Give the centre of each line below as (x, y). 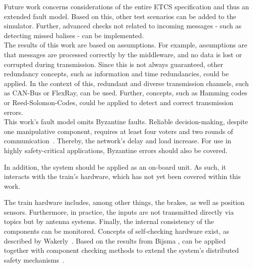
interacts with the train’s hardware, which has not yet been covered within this (122, 176)
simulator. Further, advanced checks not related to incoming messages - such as (123, 26)
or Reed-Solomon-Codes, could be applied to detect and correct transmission (119, 102)
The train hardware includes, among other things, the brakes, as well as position (124, 202)
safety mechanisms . (34, 259)
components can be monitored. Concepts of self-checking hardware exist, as (116, 231)
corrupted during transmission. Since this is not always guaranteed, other (114, 64)
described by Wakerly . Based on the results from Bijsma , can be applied (115, 240)
